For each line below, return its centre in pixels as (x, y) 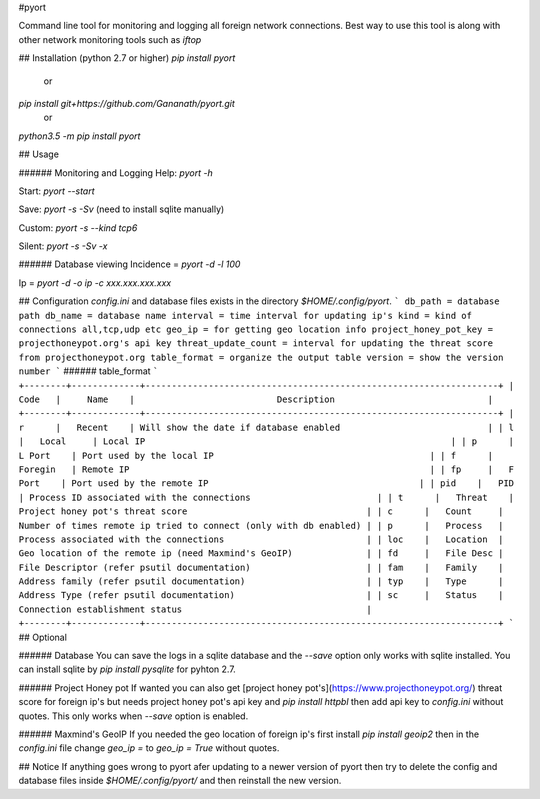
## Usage (39, 154)
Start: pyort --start (56, 191)
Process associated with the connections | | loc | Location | (261, 539)
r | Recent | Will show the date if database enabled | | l (266, 427)
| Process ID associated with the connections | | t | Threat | (266, 497)
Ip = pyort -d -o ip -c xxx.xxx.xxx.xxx (95, 282)
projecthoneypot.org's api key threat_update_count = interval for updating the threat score (256, 343)
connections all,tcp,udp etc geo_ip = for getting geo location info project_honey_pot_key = (256, 329)
